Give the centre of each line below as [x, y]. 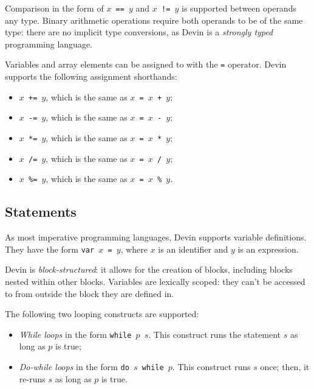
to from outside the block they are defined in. [90, 293]
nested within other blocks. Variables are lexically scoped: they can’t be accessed [155, 282]
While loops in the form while [75, 334]
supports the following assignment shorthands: [91, 76]
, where [134, 249]
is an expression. [268, 249]
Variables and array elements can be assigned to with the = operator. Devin [146, 64]
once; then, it [285, 367]
